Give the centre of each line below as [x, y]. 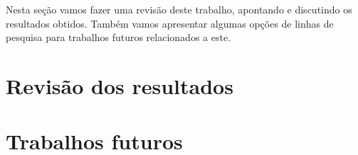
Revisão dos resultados [120, 85]
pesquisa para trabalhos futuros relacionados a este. [119, 37]
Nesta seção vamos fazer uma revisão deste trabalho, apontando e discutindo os [179, 9]
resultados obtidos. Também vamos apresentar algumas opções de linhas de [170, 23]
